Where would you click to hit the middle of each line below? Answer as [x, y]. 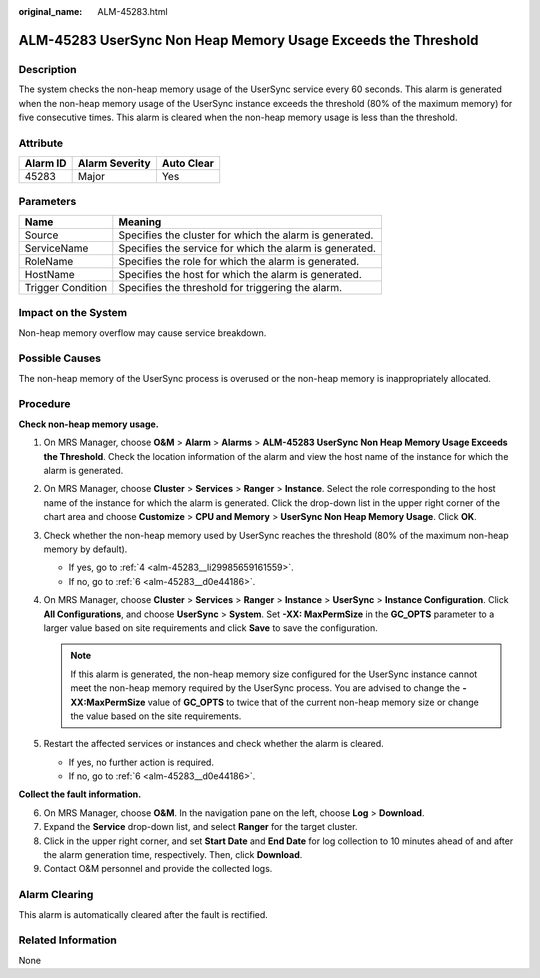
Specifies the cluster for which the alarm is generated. [246, 235]
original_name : [50, 11]
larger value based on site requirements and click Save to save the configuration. [211, 627]
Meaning [140, 222]
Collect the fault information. [80, 794]
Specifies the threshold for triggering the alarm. [230, 287]
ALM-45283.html [133, 11]
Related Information [67, 940]
